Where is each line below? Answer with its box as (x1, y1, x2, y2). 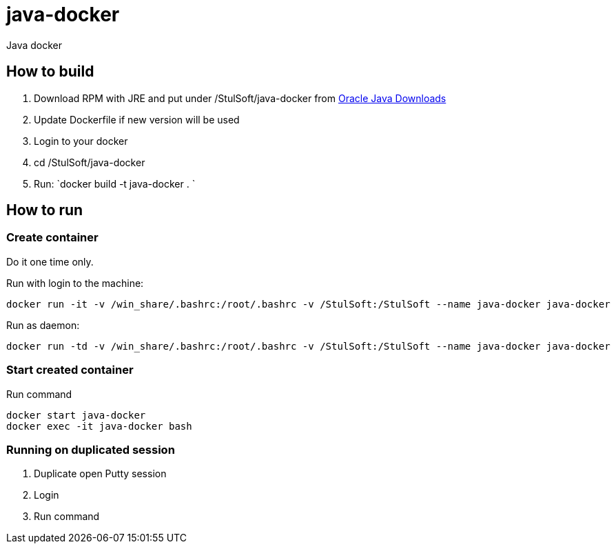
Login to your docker (34, 134, 128, 147)
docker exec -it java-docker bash (6, 420, 192, 432)
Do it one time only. (6, 255, 94, 268)
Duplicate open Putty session (34, 468, 167, 480)
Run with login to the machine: (6, 277, 144, 289)
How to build (6, 63, 94, 81)
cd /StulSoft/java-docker (34, 156, 145, 168)
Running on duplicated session (6, 442, 175, 457)
